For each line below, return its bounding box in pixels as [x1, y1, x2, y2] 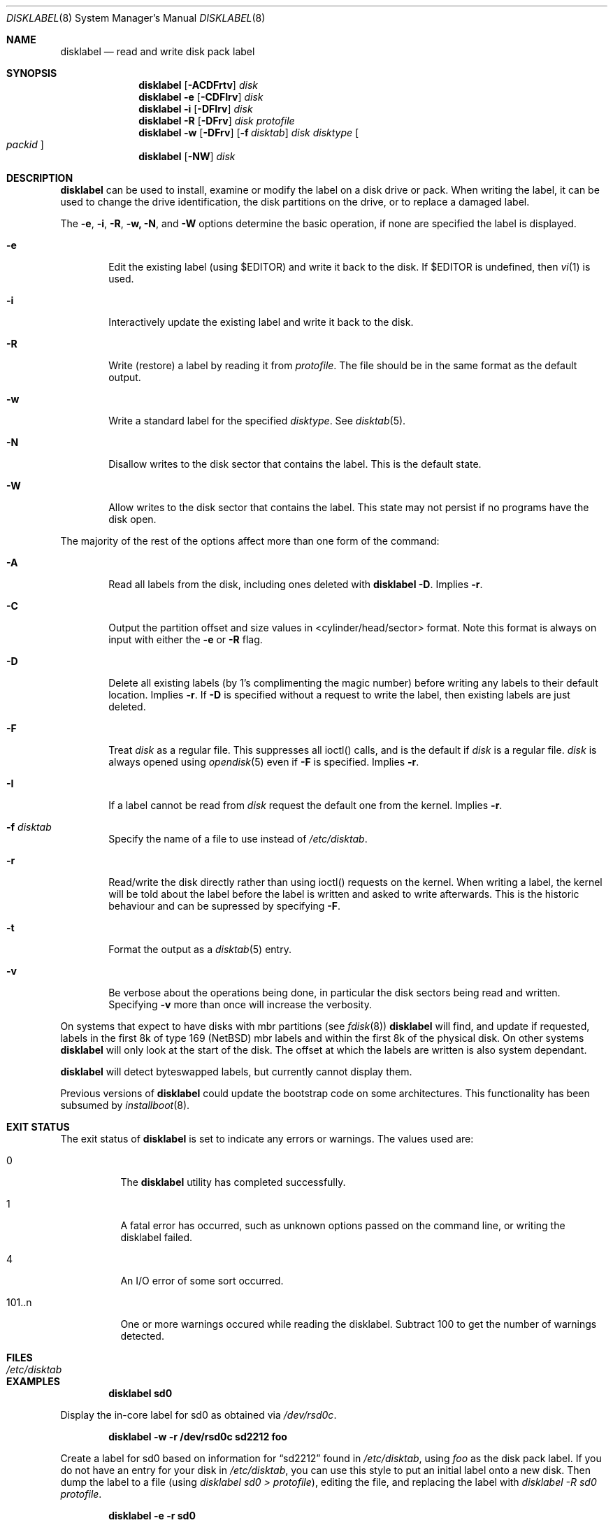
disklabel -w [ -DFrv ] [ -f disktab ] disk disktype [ [138, 127, 359, 138]
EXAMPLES [6, 1375, 60, 1387]
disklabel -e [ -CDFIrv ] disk [138, 91, 264, 103]
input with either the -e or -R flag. [108, 633, 263, 645]
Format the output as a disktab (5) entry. [108, 943, 291, 955]
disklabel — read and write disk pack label [60, 45, 255, 57]
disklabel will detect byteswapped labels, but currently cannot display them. [60, 1066, 412, 1077]
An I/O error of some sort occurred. [120, 1275, 284, 1287]
